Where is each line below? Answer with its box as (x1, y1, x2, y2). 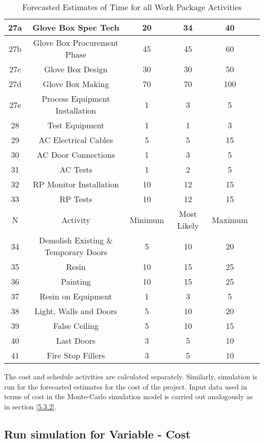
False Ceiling (53, 320, 99, 331)
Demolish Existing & (39, 234, 113, 246)
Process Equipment (42, 93, 110, 104)
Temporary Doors (44, 246, 108, 258)
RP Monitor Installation (32, 178, 119, 190)
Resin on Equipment (40, 290, 112, 302)
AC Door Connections (37, 149, 115, 160)
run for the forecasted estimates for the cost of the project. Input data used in (4, 381, 247, 392)
